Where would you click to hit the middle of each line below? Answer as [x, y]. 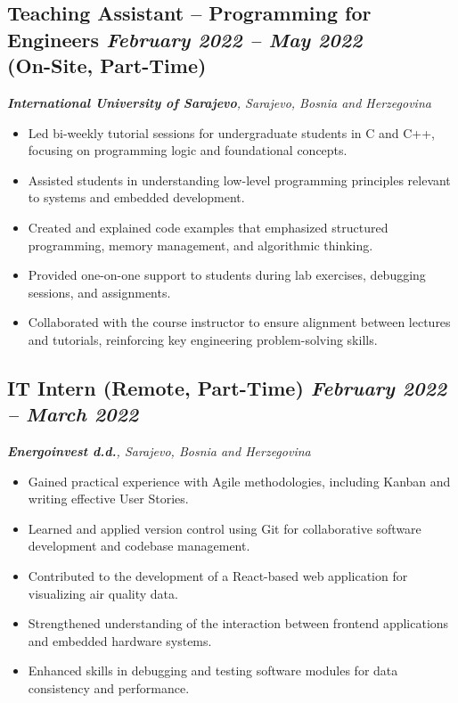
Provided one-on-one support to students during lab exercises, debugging [227, 275]
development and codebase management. [139, 546]
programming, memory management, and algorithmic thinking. [200, 245]
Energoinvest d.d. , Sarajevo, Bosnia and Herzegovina [159, 451]
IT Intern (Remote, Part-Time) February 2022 [227, 387]
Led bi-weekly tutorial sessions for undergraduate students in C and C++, [232, 132]
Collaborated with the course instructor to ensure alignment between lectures [239, 322]
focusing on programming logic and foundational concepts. [188, 150]
